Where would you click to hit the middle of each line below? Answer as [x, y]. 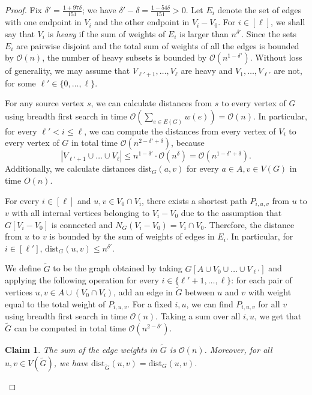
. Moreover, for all [238, 350]
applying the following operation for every [82, 280]
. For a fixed [150, 303]
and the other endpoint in [142, 22]
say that [20, 33]
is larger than [204, 33]
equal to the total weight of [55, 303]
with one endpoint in [43, 22]
